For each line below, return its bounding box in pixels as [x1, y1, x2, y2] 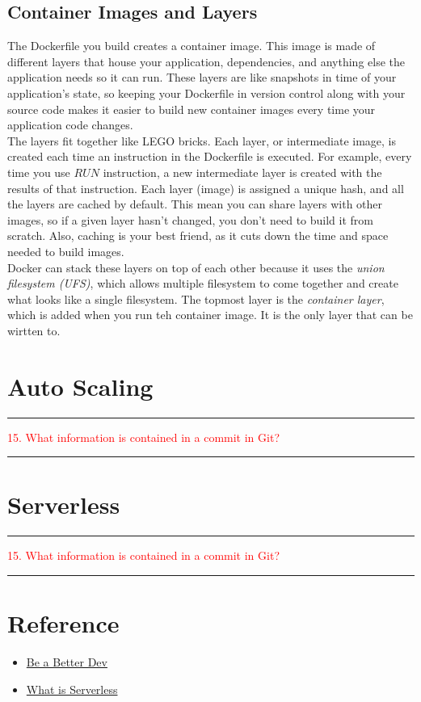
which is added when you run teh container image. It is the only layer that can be [7, 306, 413, 323]
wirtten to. [7, 322, 61, 338]
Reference [7, 607, 120, 640]
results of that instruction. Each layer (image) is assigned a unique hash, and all [7, 179, 404, 196]
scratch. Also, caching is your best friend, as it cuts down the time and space [7, 227, 389, 244]
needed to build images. [7, 242, 124, 259]
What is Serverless [26, 680, 118, 697]
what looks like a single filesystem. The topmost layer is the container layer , [7, 290, 385, 307]
